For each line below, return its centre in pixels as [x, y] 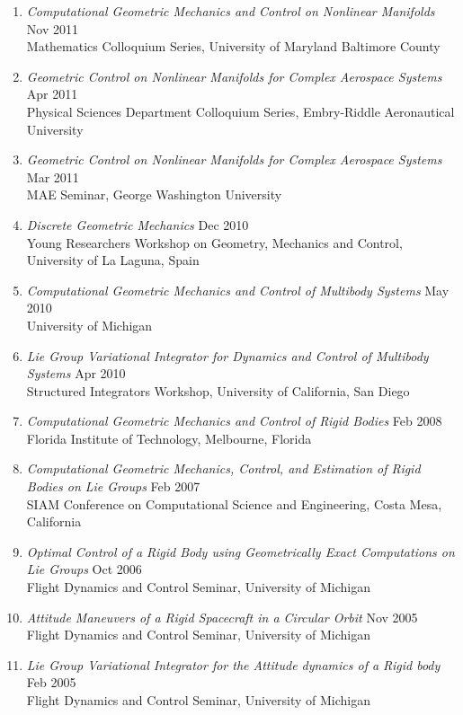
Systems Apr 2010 [76, 373]
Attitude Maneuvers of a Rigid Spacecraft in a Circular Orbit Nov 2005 [222, 617]
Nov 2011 [52, 28]
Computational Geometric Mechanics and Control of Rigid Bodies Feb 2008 [234, 421]
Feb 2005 [51, 682]
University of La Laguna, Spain [113, 260]
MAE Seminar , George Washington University [154, 194]
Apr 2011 [52, 94]
